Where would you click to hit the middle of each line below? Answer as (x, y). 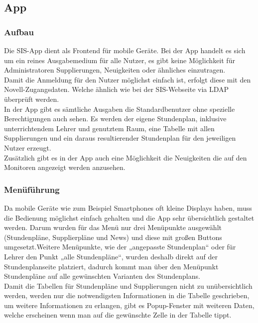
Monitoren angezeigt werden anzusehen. (65, 167)
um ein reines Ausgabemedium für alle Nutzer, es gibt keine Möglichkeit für (120, 60)
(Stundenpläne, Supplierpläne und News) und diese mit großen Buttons (113, 237)
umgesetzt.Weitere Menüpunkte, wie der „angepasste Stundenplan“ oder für (120, 247)
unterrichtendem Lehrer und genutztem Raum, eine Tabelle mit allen (109, 128)
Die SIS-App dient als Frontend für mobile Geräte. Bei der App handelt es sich (125, 50)
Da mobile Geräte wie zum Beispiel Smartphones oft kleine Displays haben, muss (128, 207)
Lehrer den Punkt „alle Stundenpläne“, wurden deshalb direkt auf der (111, 256)
